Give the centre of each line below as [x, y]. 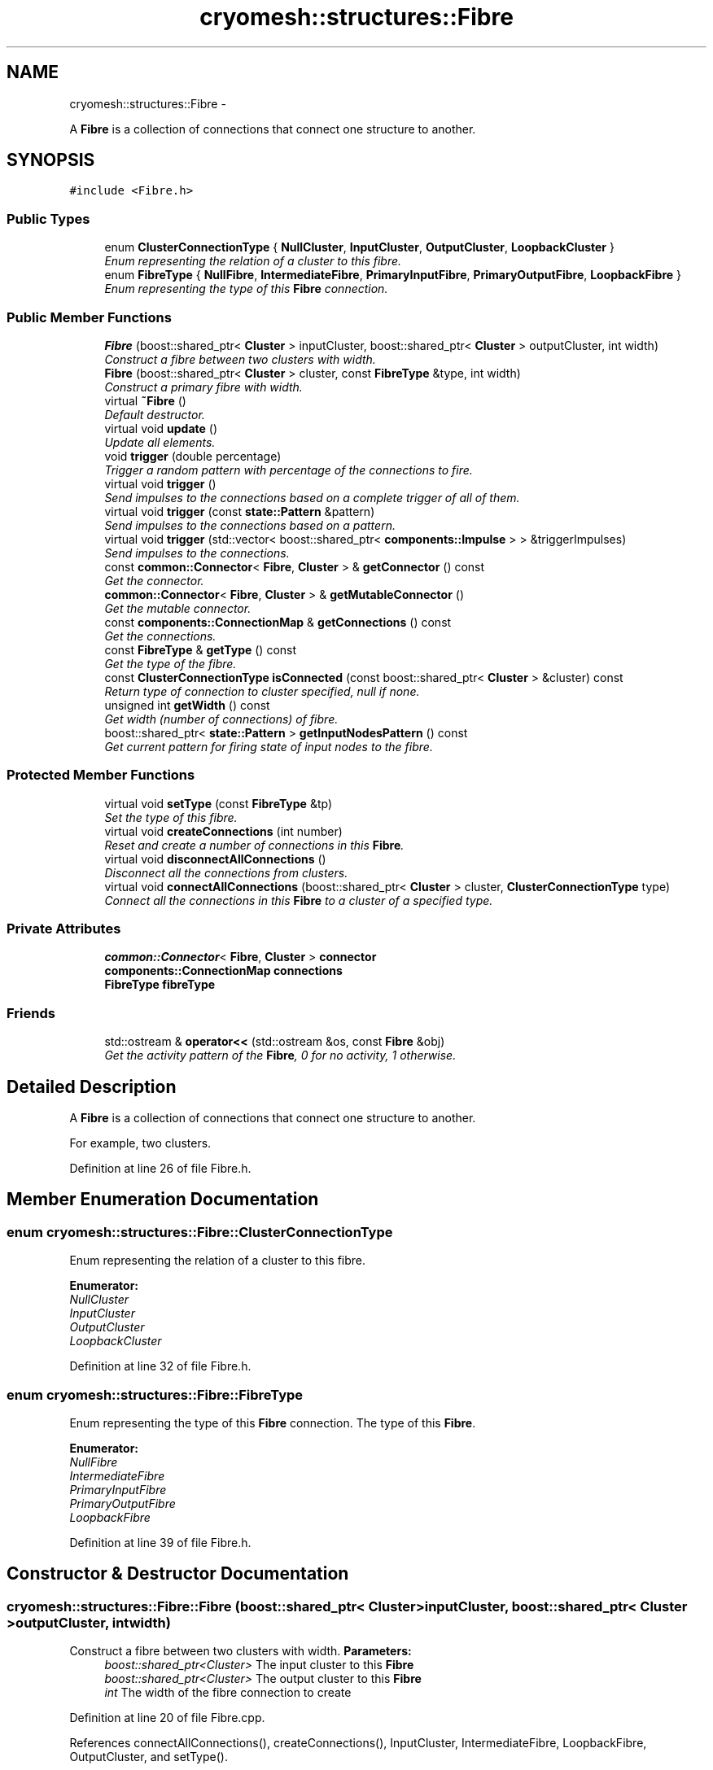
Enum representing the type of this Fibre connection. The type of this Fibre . [273, 1423]
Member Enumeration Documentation [163, 1200]
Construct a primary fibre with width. [203, 387]
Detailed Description [92, 1086]
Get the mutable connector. [178, 608]
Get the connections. [160, 636]
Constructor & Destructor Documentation [178, 1574]
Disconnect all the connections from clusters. [226, 872]
